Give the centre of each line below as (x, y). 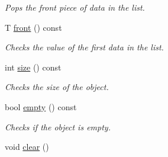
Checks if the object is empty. (58, 126)
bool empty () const (41, 106)
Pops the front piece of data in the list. (75, 7)
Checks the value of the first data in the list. (84, 47)
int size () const (33, 67)
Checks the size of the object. (57, 87)
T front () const (33, 27)
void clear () (27, 147)
